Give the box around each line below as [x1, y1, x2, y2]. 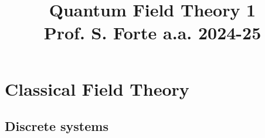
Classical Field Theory [5, 76, 189, 100]
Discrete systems [5, 117, 108, 135]
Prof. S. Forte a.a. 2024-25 [43, 21, 261, 45]
